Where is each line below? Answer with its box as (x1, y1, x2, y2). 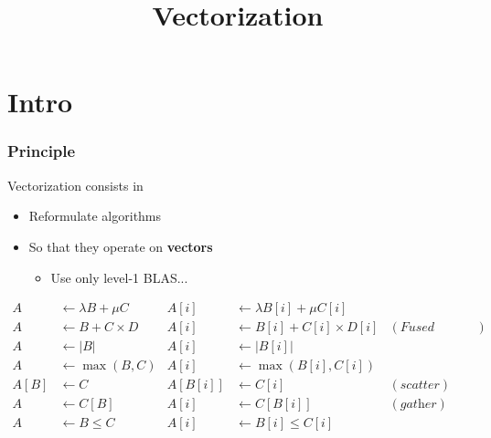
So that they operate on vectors (28, 236, 213, 255)
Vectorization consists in (7, 175, 144, 194)
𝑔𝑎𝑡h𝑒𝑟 (400, 398, 437, 412)
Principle (7, 140, 76, 162)
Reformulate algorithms (28, 206, 162, 225)
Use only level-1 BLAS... (50, 267, 188, 287)
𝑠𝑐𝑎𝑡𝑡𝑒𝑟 (400, 379, 440, 392)
